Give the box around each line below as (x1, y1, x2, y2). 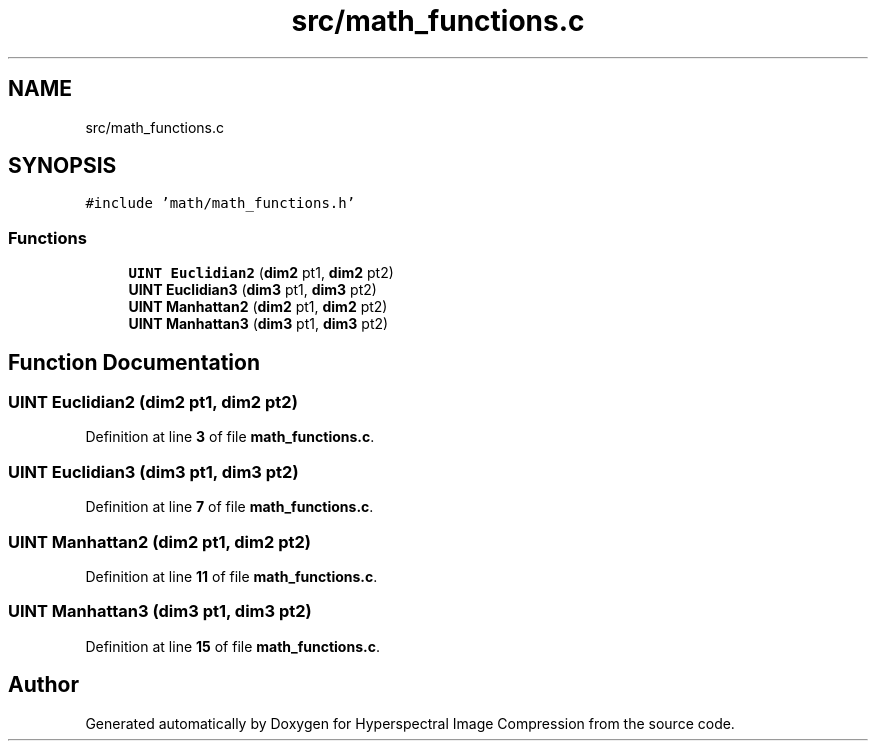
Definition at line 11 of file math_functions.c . (85, 567, 378, 585)
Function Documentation (8, 349, 260, 375)
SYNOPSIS (8, 153, 117, 179)
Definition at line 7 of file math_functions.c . (85, 498, 374, 516)
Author (8, 672, 79, 698)
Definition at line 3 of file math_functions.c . (85, 428, 375, 446)
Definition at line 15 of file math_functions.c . (85, 637, 380, 655)
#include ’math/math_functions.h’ (85, 195, 356, 212)
